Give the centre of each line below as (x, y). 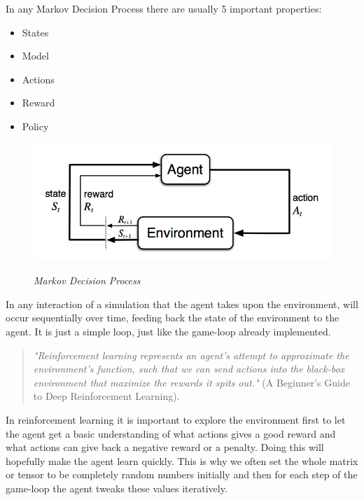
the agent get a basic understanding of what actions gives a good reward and (171, 433)
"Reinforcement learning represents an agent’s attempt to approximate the (191, 355)
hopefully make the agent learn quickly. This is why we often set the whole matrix (182, 460)
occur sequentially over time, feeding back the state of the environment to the (173, 318)
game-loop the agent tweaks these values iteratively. (117, 488)
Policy (35, 126)
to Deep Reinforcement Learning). (106, 396)
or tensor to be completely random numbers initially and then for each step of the (182, 474)
